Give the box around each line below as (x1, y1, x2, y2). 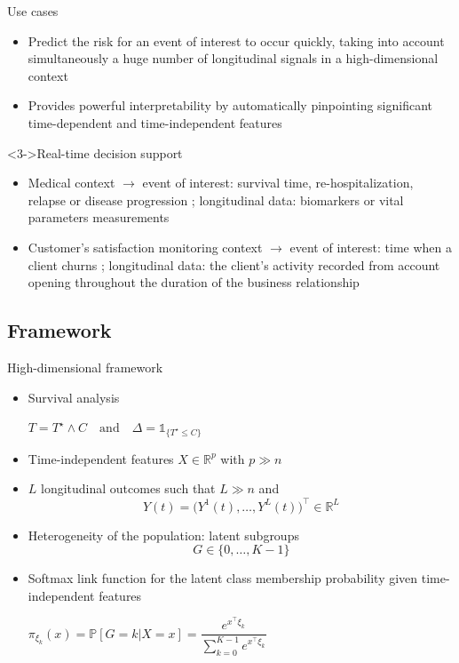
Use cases (7, 2, 59, 20)
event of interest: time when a (289, 237, 452, 256)
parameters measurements (28, 208, 170, 227)
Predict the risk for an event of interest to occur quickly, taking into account (28, 31, 445, 50)
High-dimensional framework (7, 357, 163, 376)
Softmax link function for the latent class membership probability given (28, 569, 418, 587)
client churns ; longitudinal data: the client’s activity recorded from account (28, 255, 440, 274)
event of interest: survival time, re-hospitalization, (142, 173, 414, 192)
